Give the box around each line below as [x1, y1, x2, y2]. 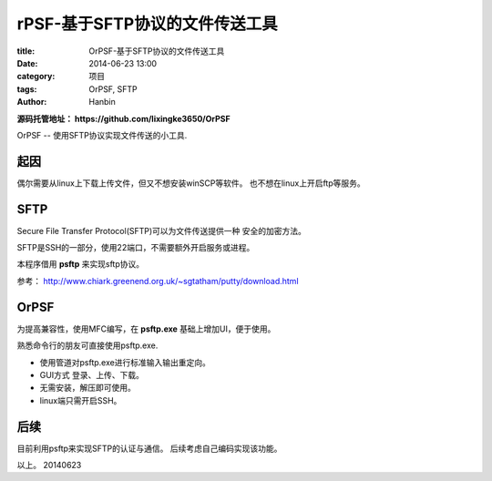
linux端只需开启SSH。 [39, 394, 122, 405]
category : [16, 71, 56, 82]
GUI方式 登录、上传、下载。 [39, 369, 145, 380]
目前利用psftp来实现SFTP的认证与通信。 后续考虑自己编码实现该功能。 [16, 443, 282, 454]
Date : [16, 57, 38, 68]
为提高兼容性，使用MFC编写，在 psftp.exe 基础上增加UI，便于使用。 [16, 323, 276, 334]
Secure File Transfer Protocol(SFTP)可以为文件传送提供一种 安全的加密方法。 [16, 225, 307, 236]
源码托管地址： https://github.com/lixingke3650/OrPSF [16, 113, 231, 124]
